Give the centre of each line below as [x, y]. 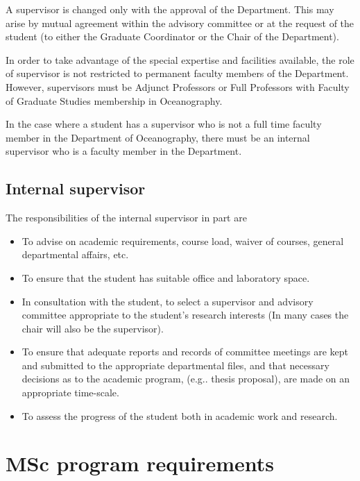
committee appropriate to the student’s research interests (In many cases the [185, 315]
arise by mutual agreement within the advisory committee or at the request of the [180, 23]
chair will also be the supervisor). [93, 328]
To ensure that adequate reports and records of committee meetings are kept [185, 352]
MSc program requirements [140, 463]
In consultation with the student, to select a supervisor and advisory [168, 301]
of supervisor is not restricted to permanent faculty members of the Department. [177, 73]
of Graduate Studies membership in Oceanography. [114, 100]
